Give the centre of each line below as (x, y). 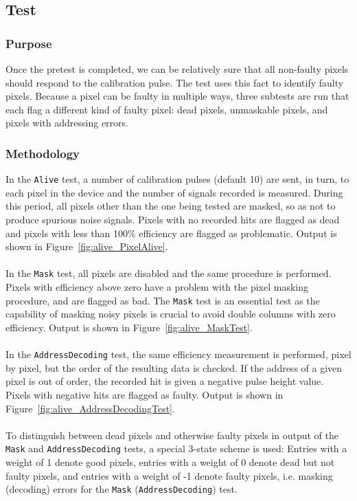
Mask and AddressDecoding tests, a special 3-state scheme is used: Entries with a (176, 448)
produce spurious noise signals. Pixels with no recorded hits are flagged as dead (173, 220)
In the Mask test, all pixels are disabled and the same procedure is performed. (169, 273)
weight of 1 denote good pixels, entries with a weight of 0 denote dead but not (170, 461)
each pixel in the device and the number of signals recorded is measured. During (174, 192)
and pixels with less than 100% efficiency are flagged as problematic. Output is (171, 233)
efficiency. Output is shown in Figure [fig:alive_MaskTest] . (129, 327)
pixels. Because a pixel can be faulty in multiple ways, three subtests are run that (177, 96)
